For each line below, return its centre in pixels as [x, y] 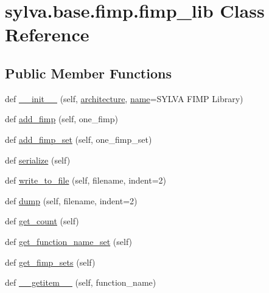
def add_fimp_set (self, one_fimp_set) [79, 139]
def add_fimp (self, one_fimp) [62, 119]
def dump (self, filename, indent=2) [71, 200]
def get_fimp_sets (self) [50, 262]
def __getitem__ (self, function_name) [81, 282]
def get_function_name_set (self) [69, 241]
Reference [47, 34]
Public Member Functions [88, 73]
